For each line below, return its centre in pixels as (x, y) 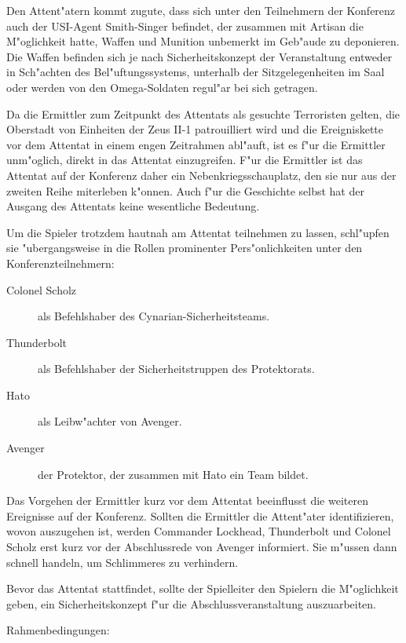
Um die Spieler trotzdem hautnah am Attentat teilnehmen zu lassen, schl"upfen (198, 232)
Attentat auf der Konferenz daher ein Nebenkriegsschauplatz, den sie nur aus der (201, 175)
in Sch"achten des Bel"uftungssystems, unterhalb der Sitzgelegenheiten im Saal (196, 72)
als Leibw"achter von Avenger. (110, 421)
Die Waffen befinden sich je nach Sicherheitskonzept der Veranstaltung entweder (199, 56)
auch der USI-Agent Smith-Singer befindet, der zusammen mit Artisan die (185, 26)
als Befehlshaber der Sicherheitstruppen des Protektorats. (176, 369)
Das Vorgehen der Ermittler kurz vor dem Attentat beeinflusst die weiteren (187, 501)
